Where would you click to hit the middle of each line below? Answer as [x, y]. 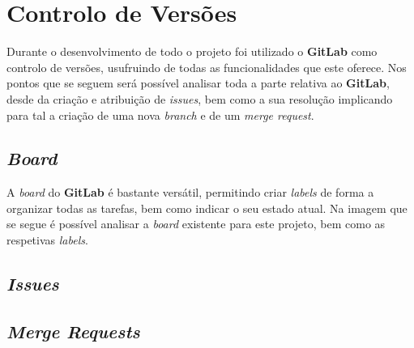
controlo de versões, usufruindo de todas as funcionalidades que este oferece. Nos [207, 67]
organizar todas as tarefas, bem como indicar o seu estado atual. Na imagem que [207, 208]
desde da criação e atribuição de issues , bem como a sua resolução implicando [200, 98]
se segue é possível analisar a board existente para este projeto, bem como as [196, 224]
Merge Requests [73, 331]
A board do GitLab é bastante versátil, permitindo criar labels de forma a [190, 192]
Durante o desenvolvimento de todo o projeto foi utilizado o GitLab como [192, 51]
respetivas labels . [47, 240]
